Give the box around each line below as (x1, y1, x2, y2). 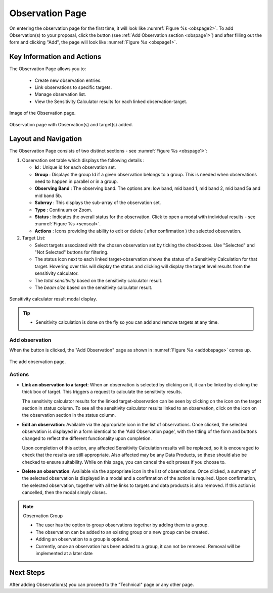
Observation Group (23, 513, 63, 519)
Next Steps (9, 568, 45, 577)
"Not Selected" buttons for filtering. (34, 249, 109, 255)
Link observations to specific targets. (34, 84, 112, 90)
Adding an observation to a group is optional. (35, 536, 130, 542)
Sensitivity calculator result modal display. (9, 296, 97, 302)
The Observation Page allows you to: (9, 66, 86, 72)
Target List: (22, 235, 45, 241)
